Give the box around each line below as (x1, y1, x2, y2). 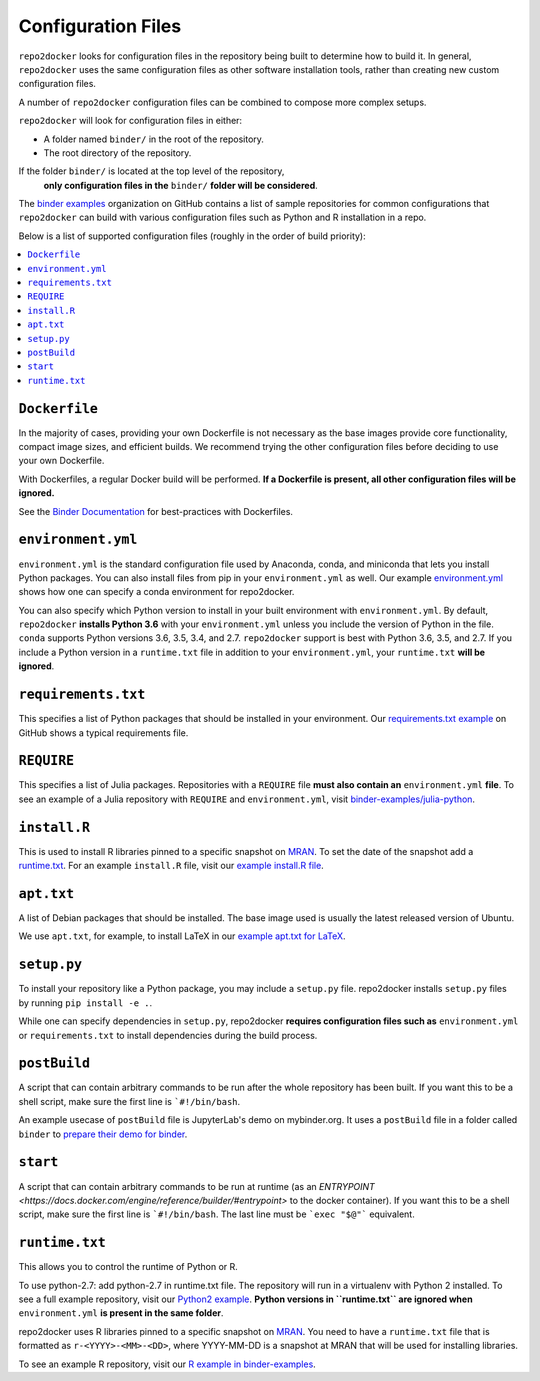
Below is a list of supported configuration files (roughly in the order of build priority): (18, 230, 366, 242)
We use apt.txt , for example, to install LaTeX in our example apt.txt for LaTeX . (18, 930, 346, 942)
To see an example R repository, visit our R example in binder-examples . (18, 1358, 317, 1370)
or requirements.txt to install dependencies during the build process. (18, 1029, 318, 1041)
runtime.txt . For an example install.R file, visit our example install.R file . (18, 860, 324, 872)
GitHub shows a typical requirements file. (18, 726, 189, 739)
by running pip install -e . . (18, 996, 153, 1009)
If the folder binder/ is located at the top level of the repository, (18, 165, 285, 177)
